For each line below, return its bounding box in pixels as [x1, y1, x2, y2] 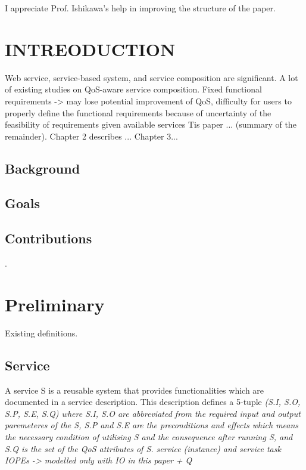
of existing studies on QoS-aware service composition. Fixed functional [5, 83, 262, 95]
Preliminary [5, 292, 105, 316]
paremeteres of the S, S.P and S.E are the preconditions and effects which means [5, 419, 299, 431]
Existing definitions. [5, 326, 78, 339]
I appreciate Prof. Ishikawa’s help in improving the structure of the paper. [5, 2, 276, 14]
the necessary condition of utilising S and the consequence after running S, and [5, 430, 293, 443]
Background [5, 159, 80, 177]
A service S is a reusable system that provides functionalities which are [5, 384, 264, 396]
